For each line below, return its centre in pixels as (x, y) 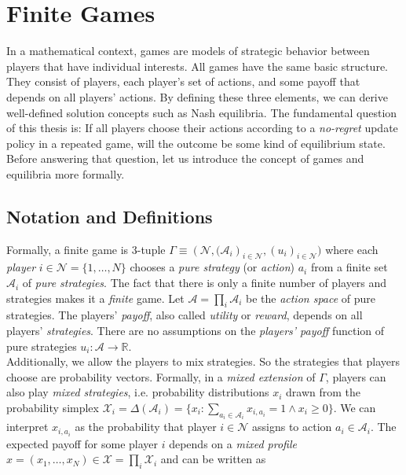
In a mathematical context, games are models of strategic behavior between (188, 51)
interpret (27, 427)
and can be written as (213, 459)
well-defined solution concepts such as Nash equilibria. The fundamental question (202, 112)
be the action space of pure (311, 298)
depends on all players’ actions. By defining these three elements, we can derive (197, 96)
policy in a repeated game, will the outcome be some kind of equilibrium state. (196, 143)
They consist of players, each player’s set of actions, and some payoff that (183, 81)
